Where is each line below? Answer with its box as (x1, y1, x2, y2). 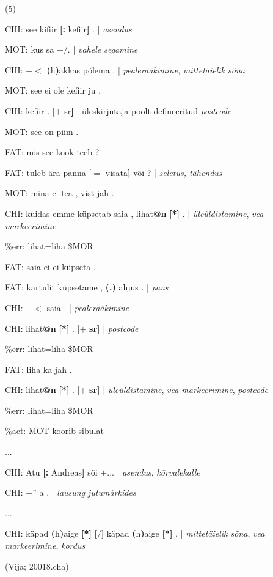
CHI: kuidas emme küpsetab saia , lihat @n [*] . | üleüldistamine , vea (5, 207, 264, 219)
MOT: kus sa (5, 43, 54, 56)
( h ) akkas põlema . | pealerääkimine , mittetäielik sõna (46, 63, 245, 76)
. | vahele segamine (67, 43, 138, 56)
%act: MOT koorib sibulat (5, 424, 104, 437)
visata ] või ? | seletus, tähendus (105, 166, 222, 178)
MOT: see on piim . (5, 125, 79, 138)
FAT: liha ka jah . (5, 362, 72, 375)
